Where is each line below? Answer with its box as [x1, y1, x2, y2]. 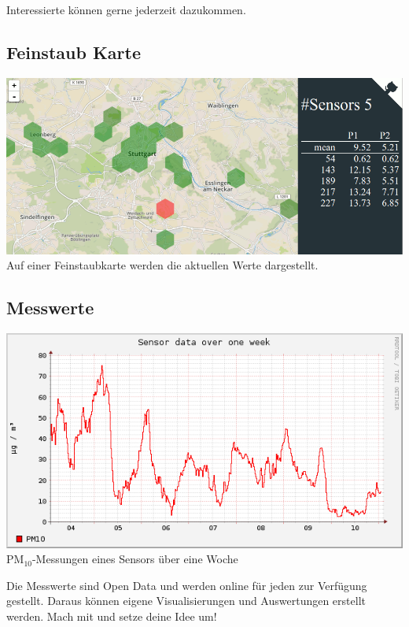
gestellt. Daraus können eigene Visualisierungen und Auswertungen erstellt [6, 592, 366, 609]
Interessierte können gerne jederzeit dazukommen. [6, 2, 246, 17]
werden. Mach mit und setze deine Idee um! [6, 607, 217, 624]
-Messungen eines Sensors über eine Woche [31, 551, 238, 567]
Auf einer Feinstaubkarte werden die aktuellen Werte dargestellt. [6, 257, 319, 273]
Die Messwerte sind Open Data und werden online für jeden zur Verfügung [6, 577, 367, 593]
